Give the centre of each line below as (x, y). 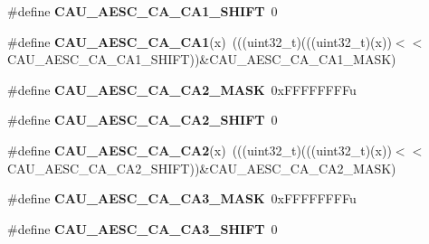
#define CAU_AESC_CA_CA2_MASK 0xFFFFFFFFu (182, 89)
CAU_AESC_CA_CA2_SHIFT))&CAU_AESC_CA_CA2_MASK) (202, 168)
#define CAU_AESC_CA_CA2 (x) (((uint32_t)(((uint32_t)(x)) (200, 150)
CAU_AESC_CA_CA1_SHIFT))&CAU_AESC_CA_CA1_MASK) (202, 59)
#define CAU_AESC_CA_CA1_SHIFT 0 (143, 11)
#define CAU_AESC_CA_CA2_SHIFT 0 (143, 120)
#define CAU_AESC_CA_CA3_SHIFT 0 (143, 228)
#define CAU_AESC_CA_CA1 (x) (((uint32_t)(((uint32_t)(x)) (200, 41)
